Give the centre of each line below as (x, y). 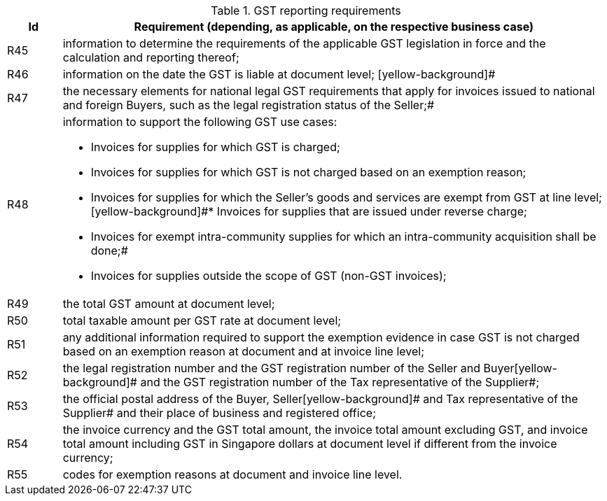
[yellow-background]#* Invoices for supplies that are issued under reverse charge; (309, 211)
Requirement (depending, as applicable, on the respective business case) (334, 27)
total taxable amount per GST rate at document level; (202, 320)
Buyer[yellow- (520, 368)
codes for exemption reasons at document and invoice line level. (232, 474)
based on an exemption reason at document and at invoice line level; (244, 351)
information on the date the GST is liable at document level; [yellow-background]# (279, 74)
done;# (109, 250)
